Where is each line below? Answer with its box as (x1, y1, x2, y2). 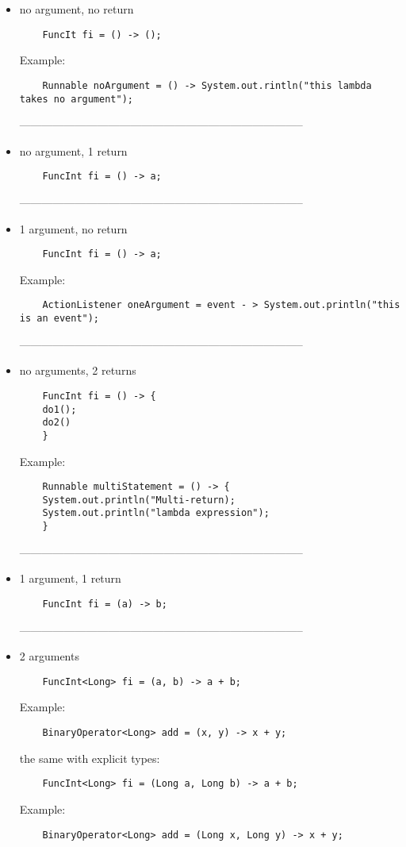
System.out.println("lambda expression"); (42, 507, 270, 519)
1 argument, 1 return (19, 570, 121, 587)
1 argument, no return (19, 220, 128, 237)
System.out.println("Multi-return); (42, 494, 236, 506)
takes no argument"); (19, 93, 133, 105)
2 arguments (19, 648, 79, 664)
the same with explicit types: (19, 749, 160, 766)
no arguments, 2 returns (19, 362, 136, 379)
